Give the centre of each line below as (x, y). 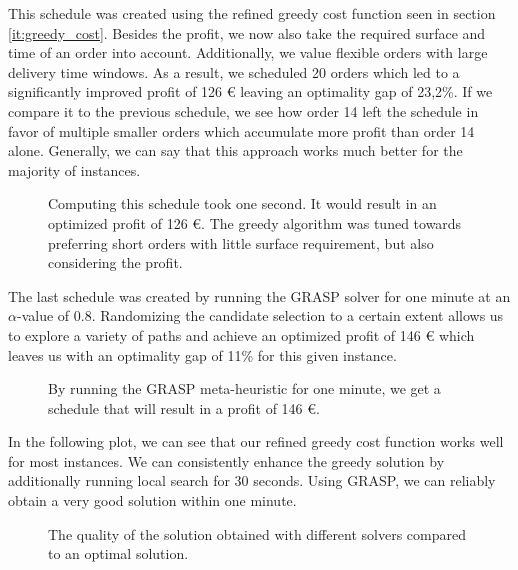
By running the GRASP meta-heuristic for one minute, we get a (244, 388)
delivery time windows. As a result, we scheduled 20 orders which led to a (234, 71)
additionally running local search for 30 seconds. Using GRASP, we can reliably (252, 480)
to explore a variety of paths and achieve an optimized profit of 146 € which (241, 334)
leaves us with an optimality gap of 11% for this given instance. (202, 354)
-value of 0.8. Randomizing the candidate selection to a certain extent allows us (260, 315)
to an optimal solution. (118, 553)
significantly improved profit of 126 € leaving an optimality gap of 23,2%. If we (250, 91)
